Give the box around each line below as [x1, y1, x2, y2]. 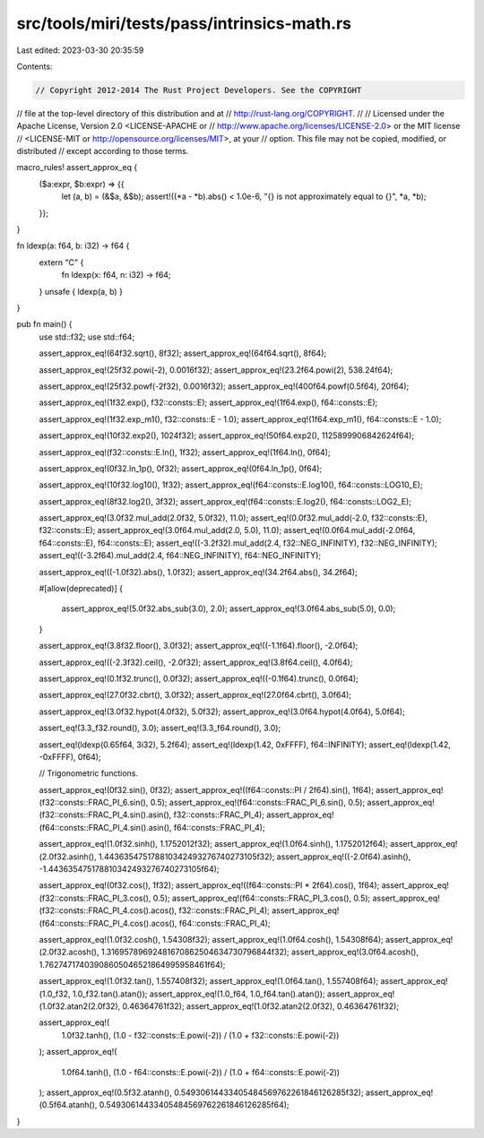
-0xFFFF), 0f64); [39, 751, 102, 762]
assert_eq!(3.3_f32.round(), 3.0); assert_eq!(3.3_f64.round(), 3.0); [39, 722, 281, 734]
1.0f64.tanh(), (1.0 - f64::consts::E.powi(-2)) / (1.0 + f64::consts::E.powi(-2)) [61, 1066, 341, 1077]
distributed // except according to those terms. [16, 146, 189, 157]
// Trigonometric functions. [39, 768, 139, 779]
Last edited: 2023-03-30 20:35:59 [16, 45, 144, 56]
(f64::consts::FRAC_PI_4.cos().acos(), [39, 918, 177, 928]
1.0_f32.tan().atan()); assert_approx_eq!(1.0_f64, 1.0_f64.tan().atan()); [72, 988, 326, 999]
